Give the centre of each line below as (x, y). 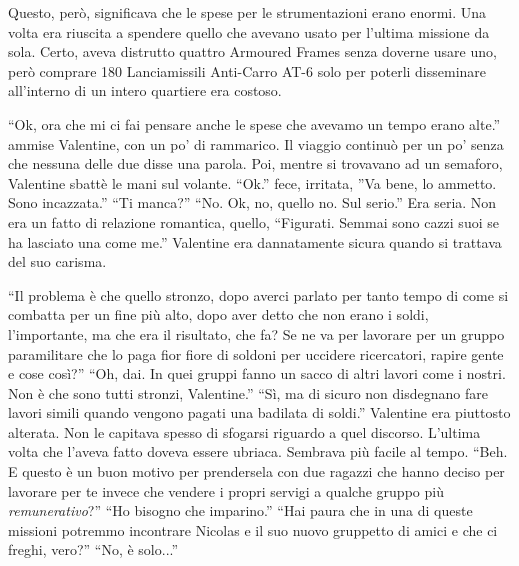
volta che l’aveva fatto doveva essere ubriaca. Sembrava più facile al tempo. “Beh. (258, 451)
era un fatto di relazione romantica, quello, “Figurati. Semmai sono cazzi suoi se (253, 221)
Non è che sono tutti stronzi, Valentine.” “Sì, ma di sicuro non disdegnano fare (248, 392)
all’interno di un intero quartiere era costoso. (145, 90)
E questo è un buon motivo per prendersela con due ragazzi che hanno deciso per (256, 471)
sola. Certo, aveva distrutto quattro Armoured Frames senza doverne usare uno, (252, 51)
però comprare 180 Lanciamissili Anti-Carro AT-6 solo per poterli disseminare (247, 70)
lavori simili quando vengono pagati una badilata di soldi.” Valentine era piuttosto (259, 412)
